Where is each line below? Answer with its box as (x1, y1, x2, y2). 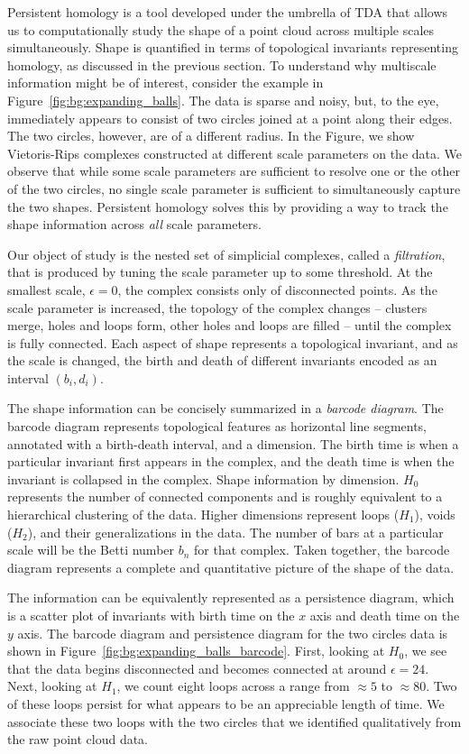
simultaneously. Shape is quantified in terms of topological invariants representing (7, 38, 458, 57)
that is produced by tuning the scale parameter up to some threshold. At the (7, 262, 433, 281)
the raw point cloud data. (7, 730, 149, 749)
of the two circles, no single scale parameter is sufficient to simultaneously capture (7, 179, 461, 198)
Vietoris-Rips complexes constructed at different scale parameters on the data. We (7, 143, 463, 162)
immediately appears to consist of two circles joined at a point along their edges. (7, 108, 453, 127)
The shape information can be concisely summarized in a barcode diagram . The (7, 399, 444, 418)
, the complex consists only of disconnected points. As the (117, 280, 437, 299)
